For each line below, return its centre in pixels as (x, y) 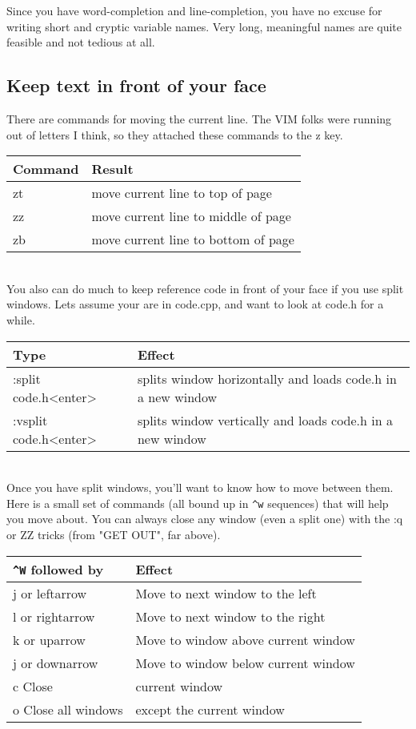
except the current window (210, 709)
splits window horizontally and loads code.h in (267, 378)
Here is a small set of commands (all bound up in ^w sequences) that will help (198, 503)
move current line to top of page (182, 193)
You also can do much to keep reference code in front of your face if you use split (205, 288)
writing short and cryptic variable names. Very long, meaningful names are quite (204, 26)
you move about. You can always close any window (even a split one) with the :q (205, 519)
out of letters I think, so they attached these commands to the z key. (175, 134)
